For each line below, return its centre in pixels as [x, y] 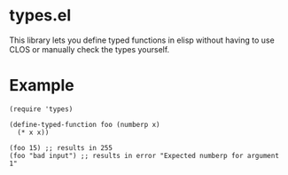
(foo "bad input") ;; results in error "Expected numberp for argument [144, 155]
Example [42, 86]
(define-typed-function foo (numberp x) [85, 124]
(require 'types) [41, 109]
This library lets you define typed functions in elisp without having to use [142, 40]
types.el [40, 16]
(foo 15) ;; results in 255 [61, 147]
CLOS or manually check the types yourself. [90, 49]
